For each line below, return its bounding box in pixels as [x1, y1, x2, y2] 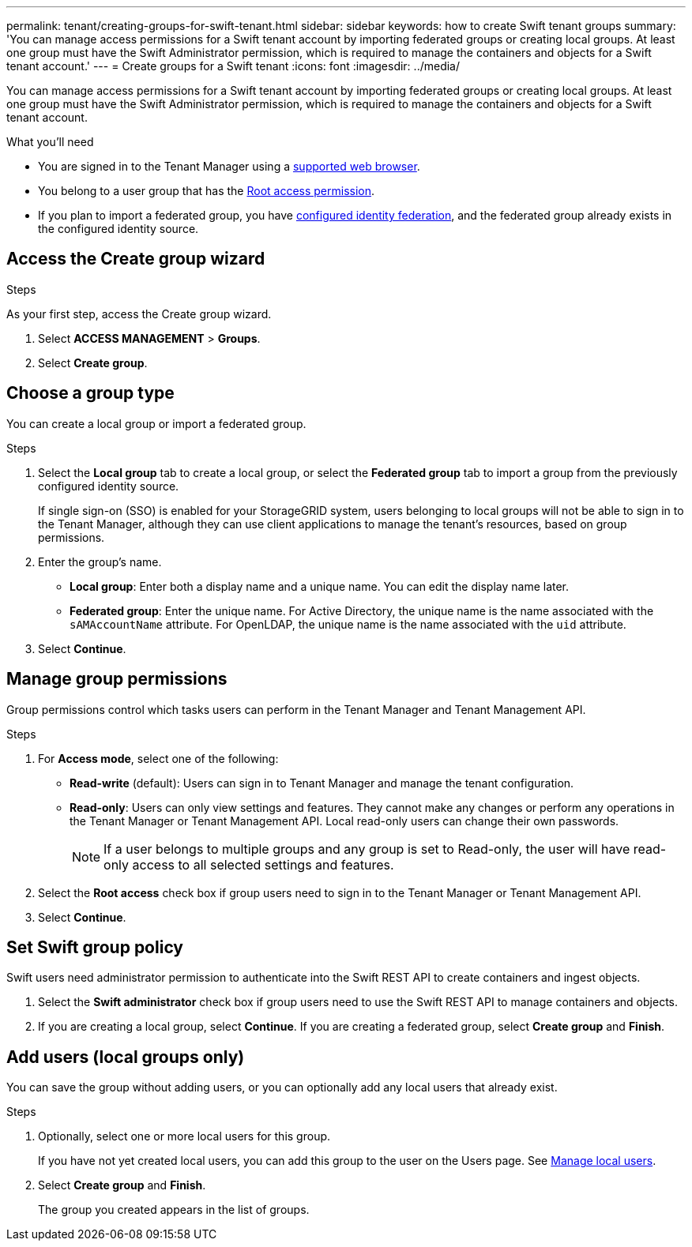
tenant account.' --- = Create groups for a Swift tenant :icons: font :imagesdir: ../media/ [6, 59, 460, 73]
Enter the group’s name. [38, 554, 162, 569]
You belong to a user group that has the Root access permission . [38, 184, 375, 197]
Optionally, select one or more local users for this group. [38, 1129, 331, 1144]
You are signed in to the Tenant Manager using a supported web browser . [38, 160, 420, 173]
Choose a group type [6, 383, 175, 404]
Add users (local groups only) [6, 1046, 245, 1067]
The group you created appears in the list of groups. [38, 1203, 310, 1217]
